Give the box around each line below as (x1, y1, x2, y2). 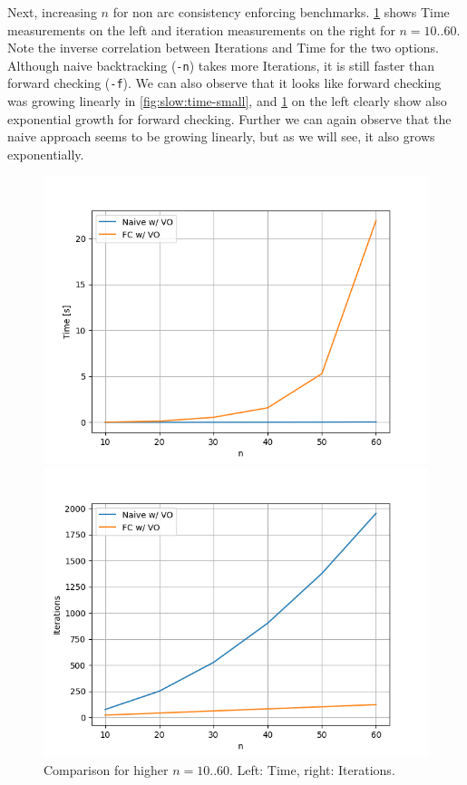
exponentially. (7, 144, 84, 163)
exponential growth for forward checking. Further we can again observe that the (7, 109, 452, 128)
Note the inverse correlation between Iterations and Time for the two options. (7, 38, 439, 57)
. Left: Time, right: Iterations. (229, 760, 395, 779)
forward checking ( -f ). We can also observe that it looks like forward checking (7, 73, 442, 92)
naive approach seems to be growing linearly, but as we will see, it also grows (7, 127, 435, 146)
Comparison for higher (44, 760, 169, 779)
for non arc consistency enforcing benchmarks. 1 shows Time (112, 3, 450, 21)
